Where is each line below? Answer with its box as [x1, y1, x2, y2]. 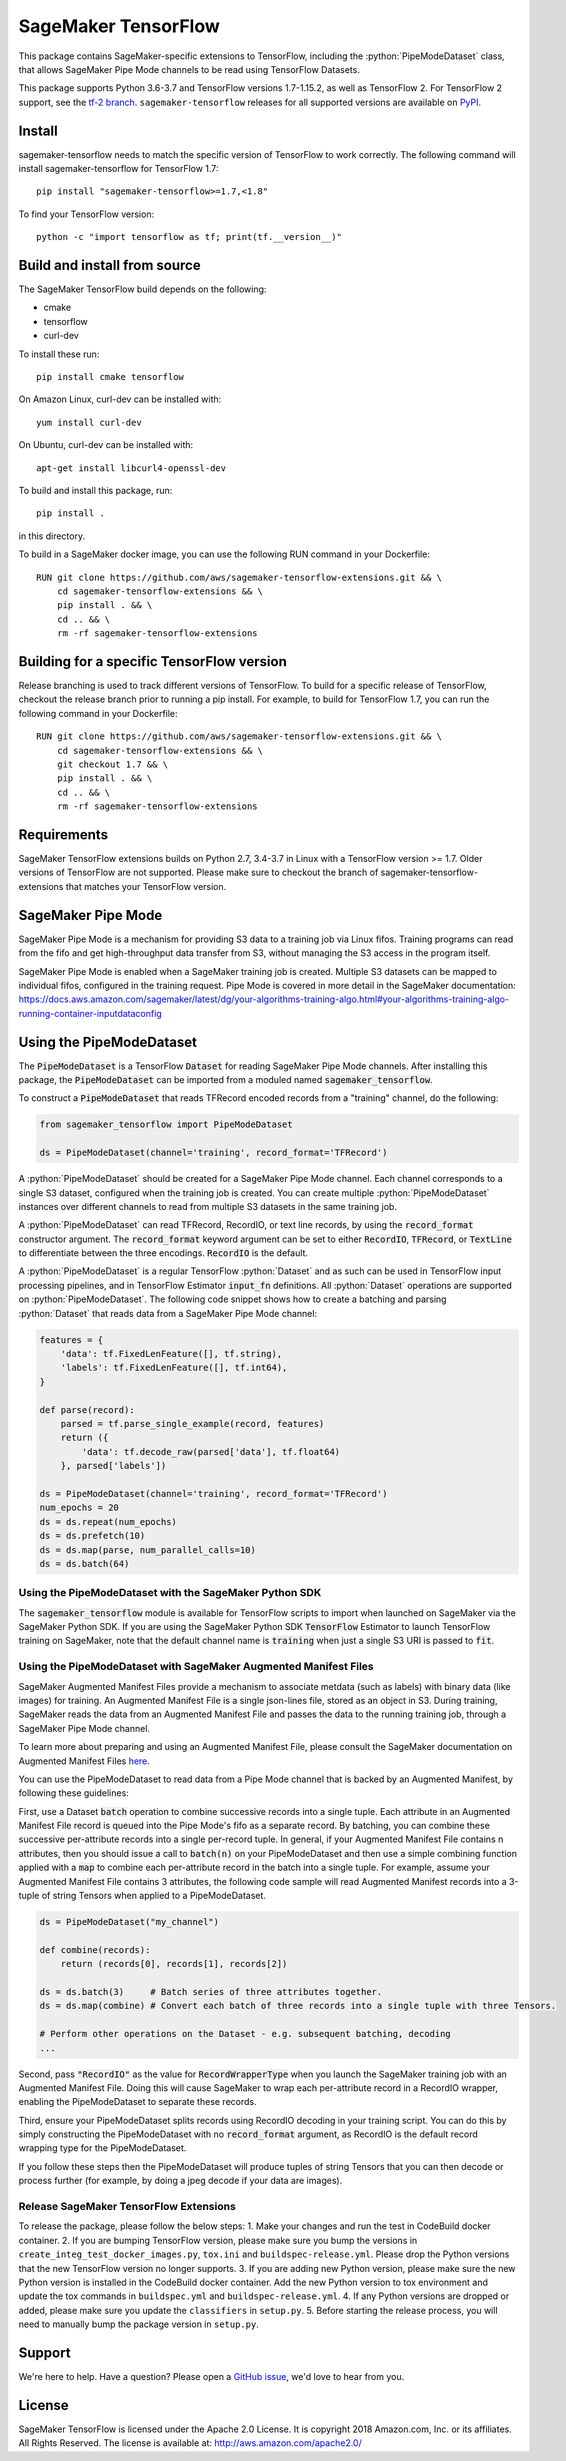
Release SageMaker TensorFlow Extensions [18, 2200, 237, 2213]
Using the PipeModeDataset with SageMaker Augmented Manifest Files [18, 1660, 374, 1674]
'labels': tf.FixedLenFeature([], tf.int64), [60, 1362, 288, 1374]
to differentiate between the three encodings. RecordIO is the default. [18, 1247, 309, 1259]
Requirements [18, 826, 109, 843]
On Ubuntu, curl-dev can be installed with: [18, 439, 194, 451]
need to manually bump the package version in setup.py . [18, 2318, 259, 2330]
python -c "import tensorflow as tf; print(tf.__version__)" [36, 231, 342, 243]
